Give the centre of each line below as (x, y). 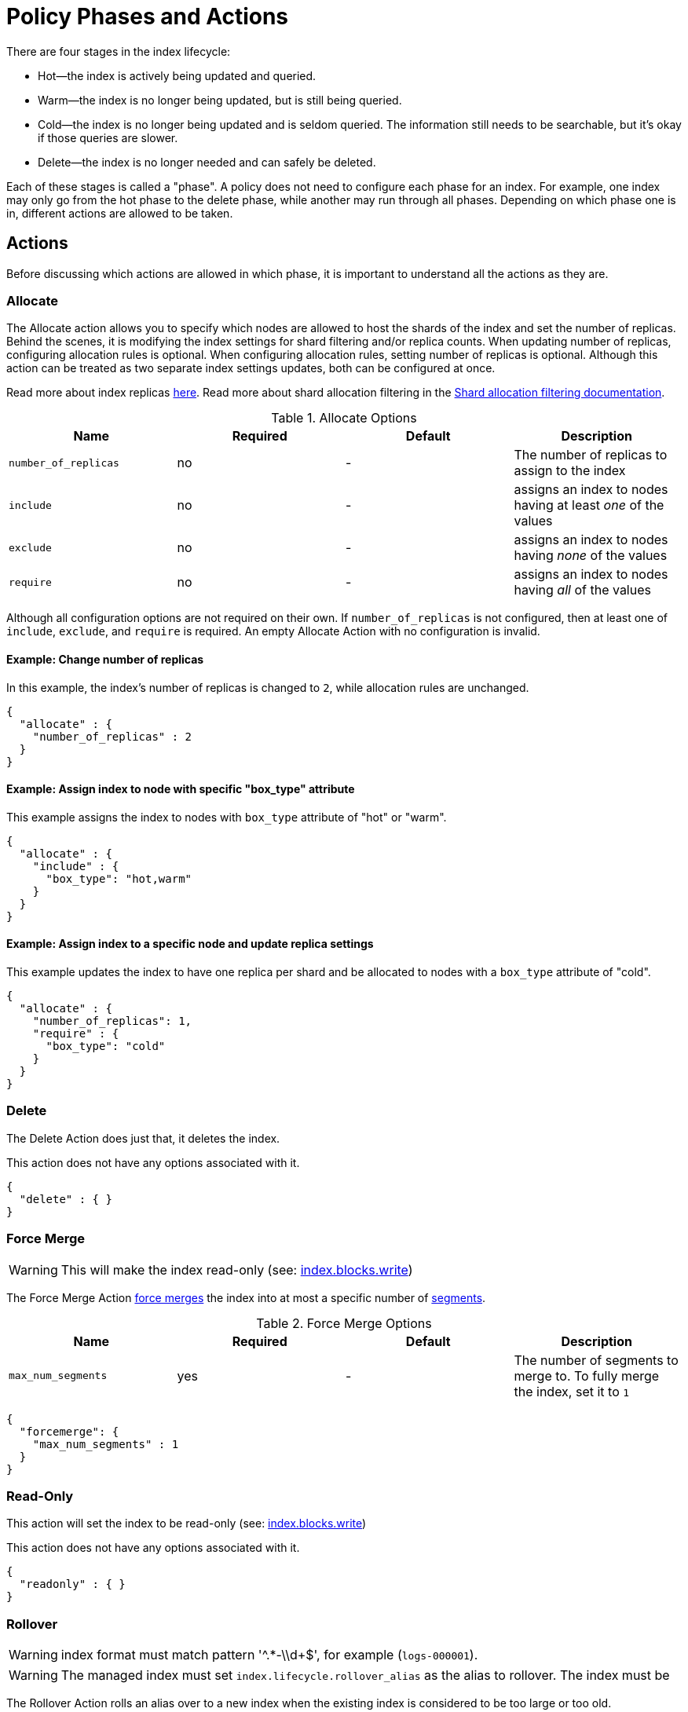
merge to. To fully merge (587, 1375)
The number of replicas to (591, 455)
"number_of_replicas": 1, (112, 1021)
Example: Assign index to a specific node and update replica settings (190, 944)
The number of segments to (596, 1360)
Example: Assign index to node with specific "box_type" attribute (181, 789)
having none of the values (591, 556)
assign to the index (570, 471)
